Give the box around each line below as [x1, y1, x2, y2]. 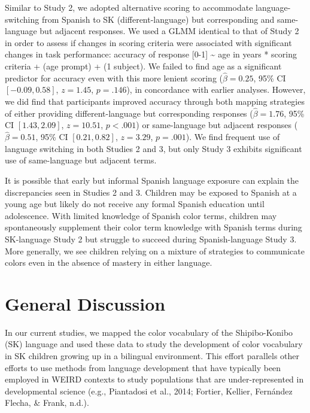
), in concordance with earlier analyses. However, [126, 83, 306, 96]
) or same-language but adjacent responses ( [136, 119, 298, 131]
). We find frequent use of [186, 130, 280, 143]
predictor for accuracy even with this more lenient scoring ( [5, 71, 223, 84]
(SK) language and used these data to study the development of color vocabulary [5, 338, 303, 350]
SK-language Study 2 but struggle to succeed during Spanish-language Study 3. [5, 232, 297, 245]
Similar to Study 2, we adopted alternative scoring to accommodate [5, 1, 253, 13]
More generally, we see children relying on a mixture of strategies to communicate [5, 244, 305, 257]
